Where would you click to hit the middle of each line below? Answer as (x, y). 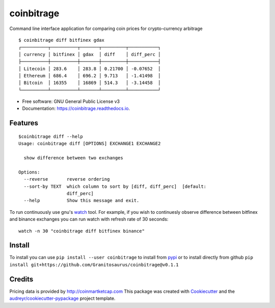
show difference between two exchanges (73, 158)
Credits (21, 279)
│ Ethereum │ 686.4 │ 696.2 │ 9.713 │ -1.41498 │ (90, 76)
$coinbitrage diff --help (51, 136)
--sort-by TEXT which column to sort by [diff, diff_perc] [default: (115, 186)
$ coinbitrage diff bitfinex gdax (61, 40)
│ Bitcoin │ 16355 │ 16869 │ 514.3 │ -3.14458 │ (90, 83)
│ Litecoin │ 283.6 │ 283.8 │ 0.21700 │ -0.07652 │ (90, 68)
